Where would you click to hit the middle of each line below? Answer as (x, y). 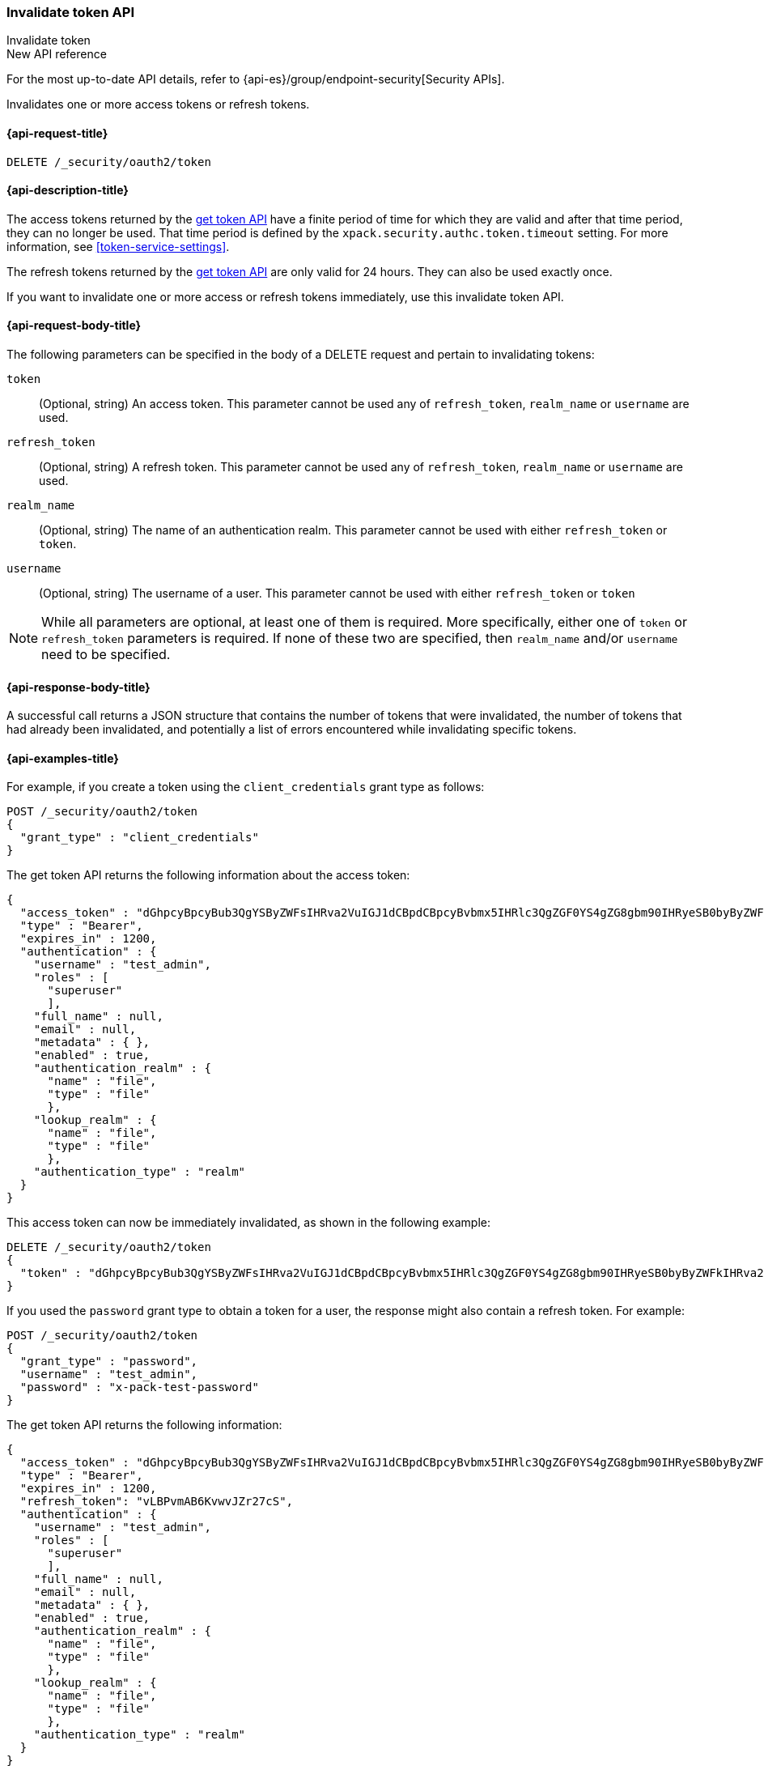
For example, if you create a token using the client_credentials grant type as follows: (246, 787)
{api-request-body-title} (74, 326)
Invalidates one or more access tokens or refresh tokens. (158, 104)
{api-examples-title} (63, 758)
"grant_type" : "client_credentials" (139, 838)
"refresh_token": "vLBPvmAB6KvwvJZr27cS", (157, 1502)
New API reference (57, 54)
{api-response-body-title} (79, 687)
